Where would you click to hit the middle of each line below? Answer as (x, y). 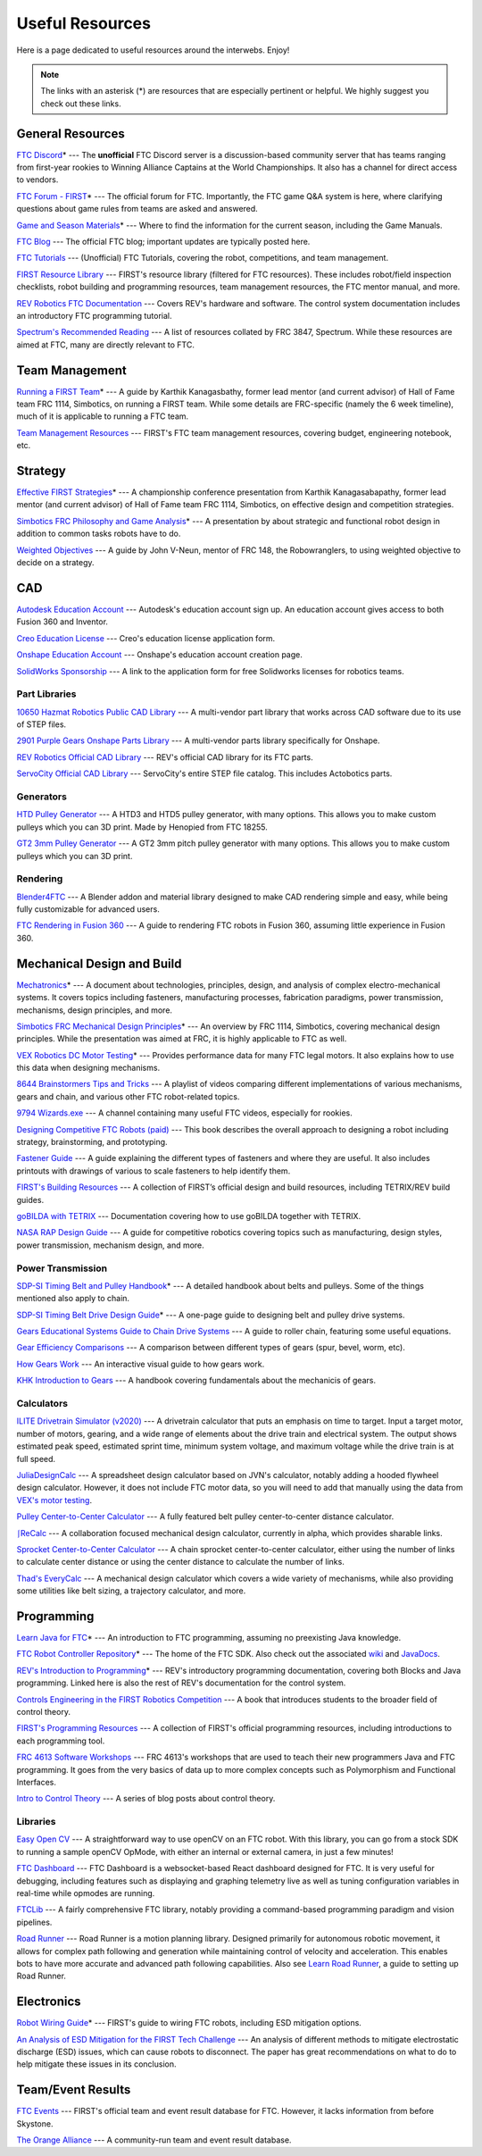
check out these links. (81, 104)
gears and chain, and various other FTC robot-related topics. (128, 1096)
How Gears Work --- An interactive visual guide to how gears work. (141, 1364)
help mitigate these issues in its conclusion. (96, 2064)
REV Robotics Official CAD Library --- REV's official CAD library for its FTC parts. (165, 757)
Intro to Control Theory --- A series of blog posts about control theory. (146, 1799)
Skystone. (35, 2123)
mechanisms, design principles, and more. (95, 1010)
